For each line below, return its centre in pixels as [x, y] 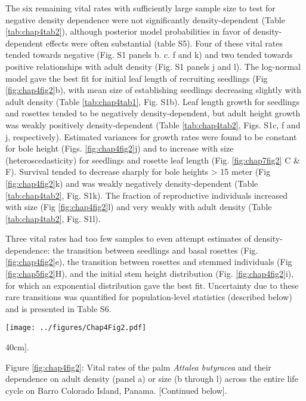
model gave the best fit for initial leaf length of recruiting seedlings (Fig [137, 78]
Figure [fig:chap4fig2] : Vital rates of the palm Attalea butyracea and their [138, 367]
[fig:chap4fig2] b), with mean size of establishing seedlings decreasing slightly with [154, 90]
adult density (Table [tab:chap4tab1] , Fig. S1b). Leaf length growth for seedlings [153, 101]
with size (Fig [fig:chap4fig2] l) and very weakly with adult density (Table [139, 207]
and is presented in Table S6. [58, 308]
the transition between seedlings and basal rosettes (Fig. [155, 250]
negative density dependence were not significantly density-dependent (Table [145, 19]
